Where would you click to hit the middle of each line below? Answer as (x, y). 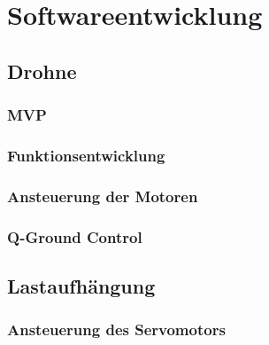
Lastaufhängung (81, 285)
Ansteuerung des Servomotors (116, 329)
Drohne (42, 71)
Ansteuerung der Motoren (103, 196)
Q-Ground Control (75, 236)
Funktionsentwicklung (86, 155)
